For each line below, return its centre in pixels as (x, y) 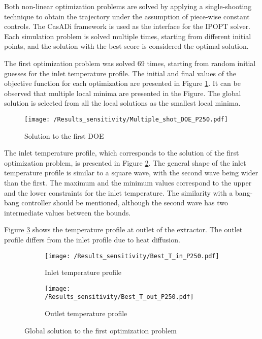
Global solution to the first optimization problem (101, 330)
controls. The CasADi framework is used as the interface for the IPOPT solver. (127, 26)
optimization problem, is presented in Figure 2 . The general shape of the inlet (125, 162)
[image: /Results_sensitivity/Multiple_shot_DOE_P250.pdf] (126, 119)
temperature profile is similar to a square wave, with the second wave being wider (131, 173)
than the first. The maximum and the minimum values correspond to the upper (128, 182)
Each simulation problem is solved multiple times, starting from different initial (128, 36)
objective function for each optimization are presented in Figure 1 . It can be (122, 83)
